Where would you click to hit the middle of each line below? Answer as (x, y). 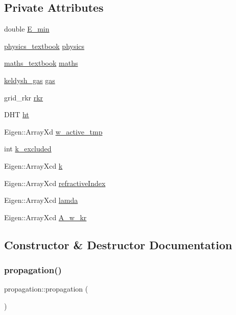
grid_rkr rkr (24, 97)
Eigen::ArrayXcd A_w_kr (45, 217)
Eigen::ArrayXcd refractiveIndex (55, 183)
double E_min (27, 29)
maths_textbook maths (41, 63)
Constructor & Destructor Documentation (118, 244)
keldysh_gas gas (30, 80)
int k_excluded (28, 149)
